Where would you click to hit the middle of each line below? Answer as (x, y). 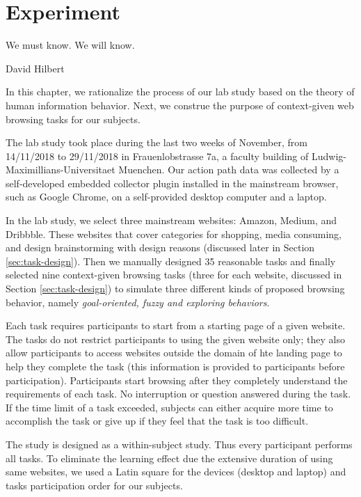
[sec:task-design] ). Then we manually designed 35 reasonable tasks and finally (171, 261)
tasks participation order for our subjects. (94, 485)
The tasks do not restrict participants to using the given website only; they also (175, 339)
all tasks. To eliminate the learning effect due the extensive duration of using (169, 458)
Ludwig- (329, 156)
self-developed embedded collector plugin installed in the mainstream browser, (172, 183)
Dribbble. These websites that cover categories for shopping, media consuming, (174, 234)
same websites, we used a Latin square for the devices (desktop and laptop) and (176, 472)
